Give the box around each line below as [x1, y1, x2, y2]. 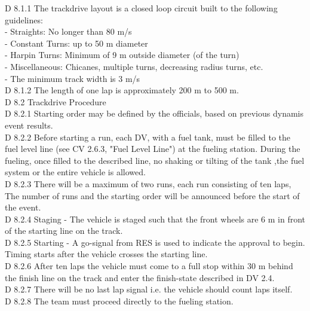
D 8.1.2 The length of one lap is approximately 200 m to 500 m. [5, 84, 239, 96]
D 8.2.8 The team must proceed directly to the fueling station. [5, 294, 234, 307]
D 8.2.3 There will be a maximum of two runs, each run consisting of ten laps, [5, 177, 291, 190]
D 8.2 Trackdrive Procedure [5, 95, 106, 108]
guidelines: [5, 13, 43, 26]
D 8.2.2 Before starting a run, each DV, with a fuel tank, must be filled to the [5, 130, 291, 143]
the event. [5, 201, 41, 214]
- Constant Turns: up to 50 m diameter [5, 36, 148, 49]
